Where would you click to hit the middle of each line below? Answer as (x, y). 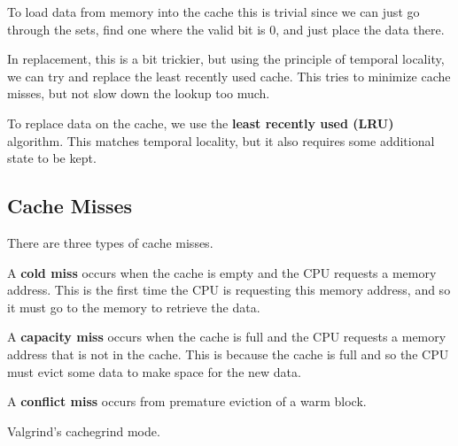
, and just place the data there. (360, 29)
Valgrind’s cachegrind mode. (84, 431)
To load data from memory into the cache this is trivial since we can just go (213, 12)
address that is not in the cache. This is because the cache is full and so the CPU (228, 354)
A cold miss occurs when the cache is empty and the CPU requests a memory (222, 272)
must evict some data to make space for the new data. (154, 371)
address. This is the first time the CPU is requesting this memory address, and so (229, 290)
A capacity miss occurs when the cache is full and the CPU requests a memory (227, 337)
